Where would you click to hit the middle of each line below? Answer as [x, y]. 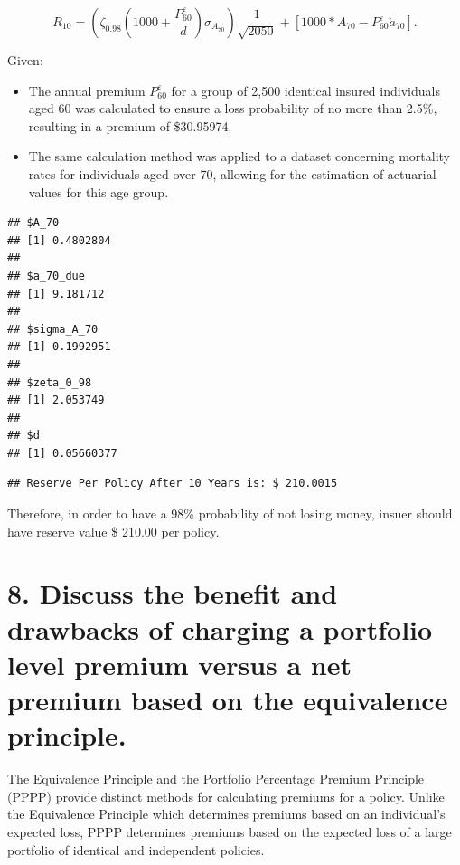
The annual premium [87, 90]
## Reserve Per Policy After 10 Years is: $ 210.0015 [173, 484]
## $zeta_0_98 [50, 382]
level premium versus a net [180, 664]
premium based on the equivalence [228, 699]
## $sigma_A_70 [53, 329]
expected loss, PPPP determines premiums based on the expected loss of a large [230, 831]
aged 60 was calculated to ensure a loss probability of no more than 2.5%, [233, 108]
